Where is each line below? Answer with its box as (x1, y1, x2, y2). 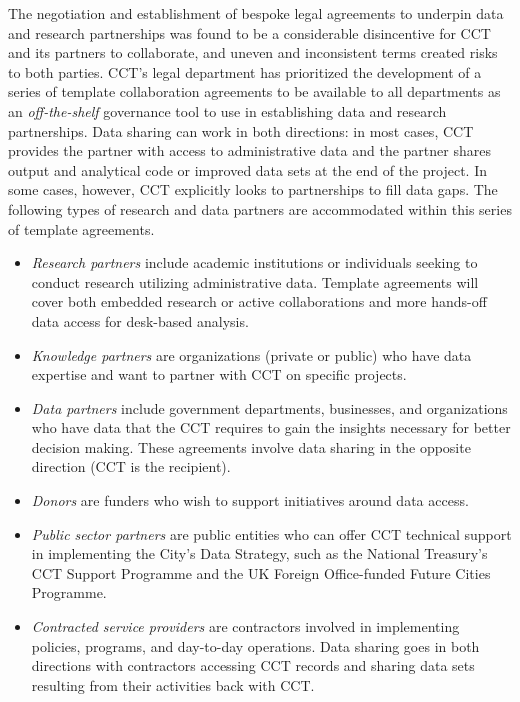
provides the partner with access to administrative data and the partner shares (8, 140, 491, 161)
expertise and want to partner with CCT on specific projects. (31, 364, 407, 385)
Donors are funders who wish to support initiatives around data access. (31, 490, 469, 511)
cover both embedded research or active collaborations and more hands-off (31, 291, 487, 312)
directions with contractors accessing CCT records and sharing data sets (31, 655, 475, 676)
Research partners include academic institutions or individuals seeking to (31, 252, 478, 273)
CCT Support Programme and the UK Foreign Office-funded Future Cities (31, 562, 491, 583)
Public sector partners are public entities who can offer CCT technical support (31, 523, 512, 544)
